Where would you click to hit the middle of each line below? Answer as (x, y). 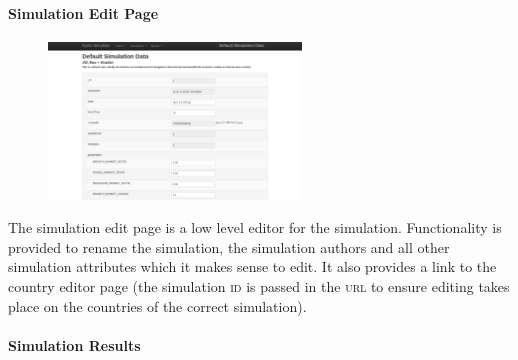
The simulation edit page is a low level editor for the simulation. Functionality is (255, 227)
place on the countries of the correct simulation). (157, 305)
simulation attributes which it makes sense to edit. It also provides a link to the (252, 266)
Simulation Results (74, 344)
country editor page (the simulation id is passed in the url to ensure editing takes (259, 285)
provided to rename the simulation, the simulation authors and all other (229, 246)
